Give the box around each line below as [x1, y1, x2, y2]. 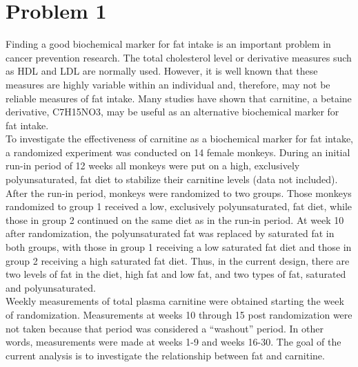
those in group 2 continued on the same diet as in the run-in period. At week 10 [6, 212, 344, 227]
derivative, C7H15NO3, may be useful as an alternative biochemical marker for [6, 104, 339, 119]
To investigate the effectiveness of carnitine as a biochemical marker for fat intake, [6, 131, 354, 146]
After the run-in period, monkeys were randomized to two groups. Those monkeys [6, 185, 352, 200]
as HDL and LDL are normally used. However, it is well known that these [6, 64, 318, 78]
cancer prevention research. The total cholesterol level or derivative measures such [6, 50, 352, 64]
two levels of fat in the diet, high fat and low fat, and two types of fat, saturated [6, 267, 346, 281]
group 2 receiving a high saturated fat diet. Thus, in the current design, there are [6, 253, 350, 267]
